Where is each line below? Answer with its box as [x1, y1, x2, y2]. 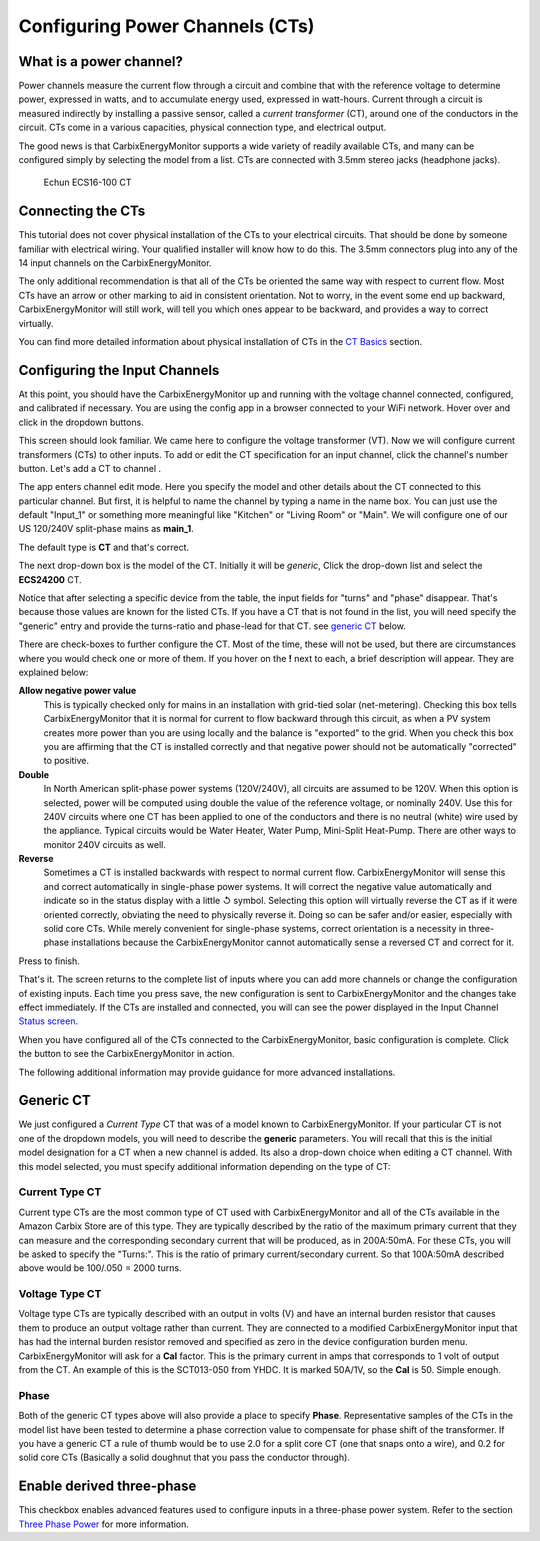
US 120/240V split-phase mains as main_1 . [18, 523, 194, 535]
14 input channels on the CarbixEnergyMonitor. [18, 257, 212, 269]
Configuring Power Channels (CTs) [18, 15, 315, 37]
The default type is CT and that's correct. [18, 541, 190, 553]
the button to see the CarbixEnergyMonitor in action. [18, 1048, 235, 1060]
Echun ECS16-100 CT [43, 176, 132, 189]
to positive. [43, 755, 90, 767]
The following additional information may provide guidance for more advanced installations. [18, 1066, 396, 1078]
